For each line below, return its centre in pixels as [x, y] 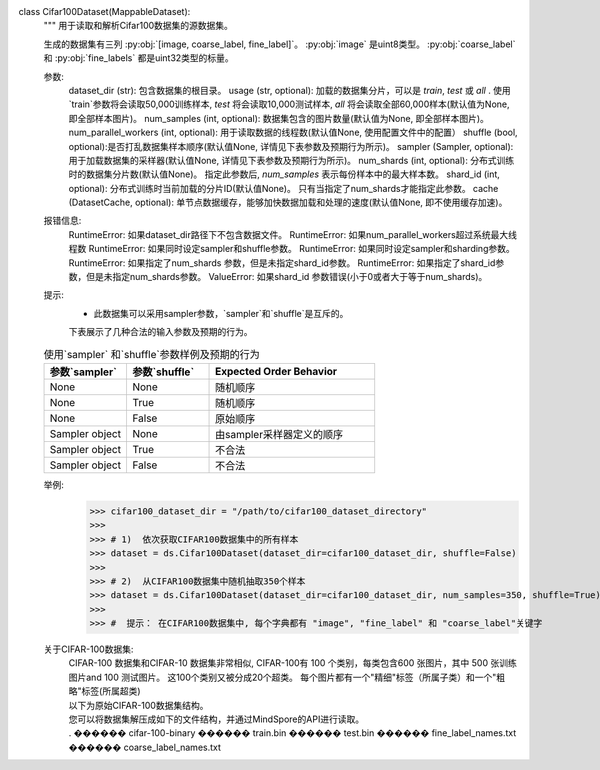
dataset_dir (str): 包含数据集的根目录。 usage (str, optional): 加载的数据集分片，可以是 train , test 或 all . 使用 [290, 90]
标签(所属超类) [111, 691]
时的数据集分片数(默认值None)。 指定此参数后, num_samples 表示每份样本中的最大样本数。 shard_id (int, [284, 174]
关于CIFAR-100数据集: [88, 649]
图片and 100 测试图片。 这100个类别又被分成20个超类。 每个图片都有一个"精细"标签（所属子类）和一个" [282, 677]
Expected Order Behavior [276, 371]
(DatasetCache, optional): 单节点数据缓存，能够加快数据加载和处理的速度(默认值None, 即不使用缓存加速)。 [288, 202]
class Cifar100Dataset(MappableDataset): [104, 11]
